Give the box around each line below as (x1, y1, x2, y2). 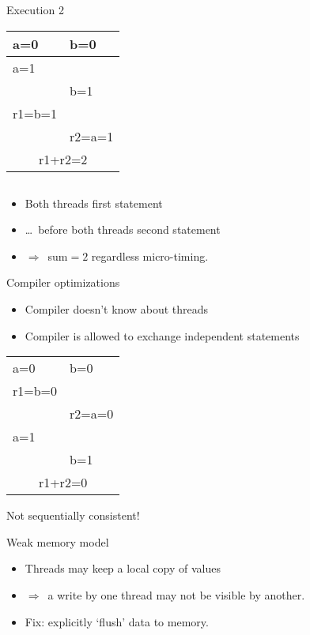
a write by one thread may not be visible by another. (47, 586, 305, 603)
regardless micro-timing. (91, 247, 209, 264)
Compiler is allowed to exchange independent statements (25, 327, 300, 344)
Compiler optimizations (6, 274, 120, 291)
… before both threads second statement (25, 221, 221, 238)
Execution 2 (6, 2, 64, 17)
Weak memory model (6, 533, 109, 550)
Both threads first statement (25, 194, 163, 211)
